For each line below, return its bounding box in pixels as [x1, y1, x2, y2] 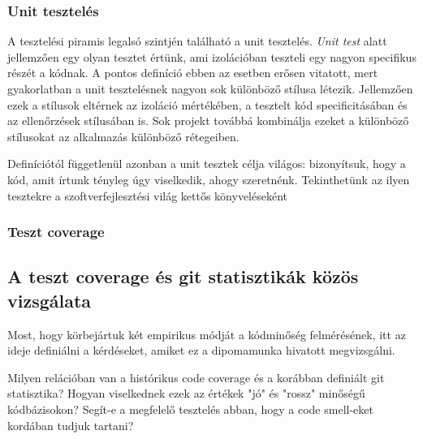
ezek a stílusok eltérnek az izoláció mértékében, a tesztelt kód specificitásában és [7, 96, 408, 113]
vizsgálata [7, 287, 92, 312]
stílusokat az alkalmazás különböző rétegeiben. [7, 127, 240, 144]
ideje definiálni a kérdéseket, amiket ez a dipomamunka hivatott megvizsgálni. [7, 342, 395, 359]
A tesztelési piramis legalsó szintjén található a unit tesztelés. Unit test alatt [7, 32, 387, 49]
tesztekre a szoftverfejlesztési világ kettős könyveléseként [7, 187, 288, 204]
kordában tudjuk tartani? [7, 416, 134, 433]
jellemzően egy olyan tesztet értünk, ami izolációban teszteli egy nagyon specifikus [7, 48, 417, 65]
